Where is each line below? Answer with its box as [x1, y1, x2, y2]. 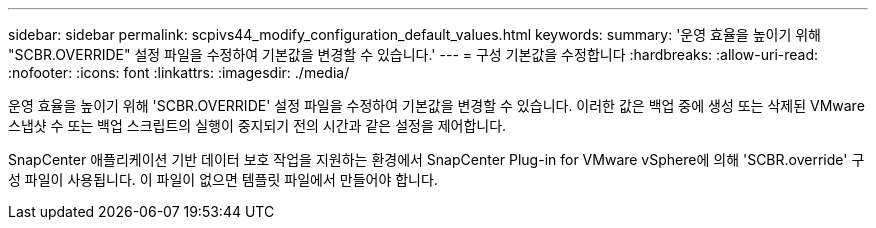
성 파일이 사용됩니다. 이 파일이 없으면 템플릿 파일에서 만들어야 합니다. [8, 171, 438, 188]
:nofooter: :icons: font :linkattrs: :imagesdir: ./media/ [8, 64, 350, 81]
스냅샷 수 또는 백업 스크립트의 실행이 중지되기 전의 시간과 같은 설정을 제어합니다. [8, 117, 507, 134]
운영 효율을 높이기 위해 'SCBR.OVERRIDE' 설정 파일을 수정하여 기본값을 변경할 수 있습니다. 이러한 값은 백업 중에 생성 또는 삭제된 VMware [8, 97, 865, 114]
